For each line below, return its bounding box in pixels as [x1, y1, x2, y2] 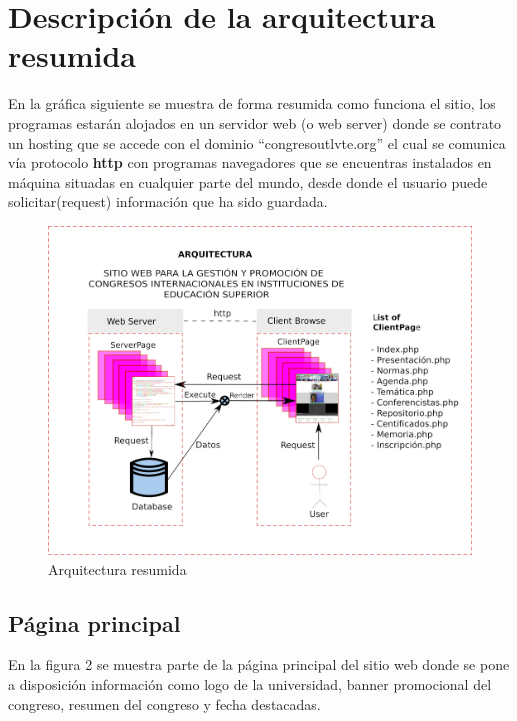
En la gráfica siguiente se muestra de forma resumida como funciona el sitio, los [8, 93, 496, 114]
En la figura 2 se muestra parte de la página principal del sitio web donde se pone [8, 654, 510, 675]
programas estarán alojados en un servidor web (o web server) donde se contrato [8, 112, 502, 133]
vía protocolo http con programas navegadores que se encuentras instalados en [8, 152, 492, 173]
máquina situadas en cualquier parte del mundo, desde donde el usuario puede [8, 171, 488, 192]
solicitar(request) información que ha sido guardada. [8, 191, 328, 212]
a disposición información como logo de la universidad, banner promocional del [8, 673, 492, 694]
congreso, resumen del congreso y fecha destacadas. [8, 693, 321, 714]
